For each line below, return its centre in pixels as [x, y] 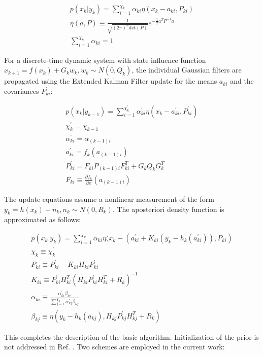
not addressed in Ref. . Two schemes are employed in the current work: [114, 347]
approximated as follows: [43, 219]
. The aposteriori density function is [168, 209]
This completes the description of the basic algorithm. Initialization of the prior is [131, 336]
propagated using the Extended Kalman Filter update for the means [111, 81]
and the [242, 81]
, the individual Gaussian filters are [187, 70]
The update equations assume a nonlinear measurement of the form [109, 199]
